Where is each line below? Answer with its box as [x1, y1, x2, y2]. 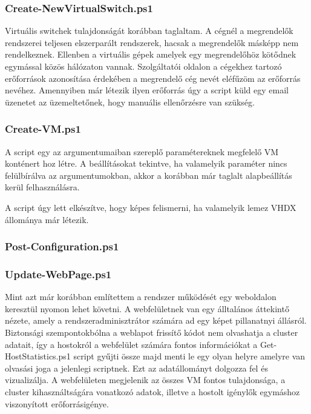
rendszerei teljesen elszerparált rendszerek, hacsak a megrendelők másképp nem [5, 36, 299, 48]
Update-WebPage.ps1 [5, 266, 112, 281]
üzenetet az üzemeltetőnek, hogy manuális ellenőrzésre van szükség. [5, 95, 255, 108]
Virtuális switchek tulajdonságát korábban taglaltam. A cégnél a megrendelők [5, 24, 293, 37]
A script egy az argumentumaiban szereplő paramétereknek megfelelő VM [5, 145, 279, 158]
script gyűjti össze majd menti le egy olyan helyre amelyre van [73, 350, 306, 362]
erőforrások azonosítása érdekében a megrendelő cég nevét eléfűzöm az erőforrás [5, 72, 301, 84]
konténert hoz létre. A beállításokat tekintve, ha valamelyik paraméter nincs [5, 157, 287, 170]
